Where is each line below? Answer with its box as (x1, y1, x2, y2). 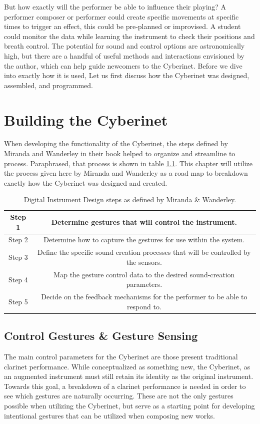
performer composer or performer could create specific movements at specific (4, 11, 239, 22)
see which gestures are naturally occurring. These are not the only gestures (4, 390, 233, 401)
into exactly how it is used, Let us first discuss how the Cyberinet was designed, (4, 70, 249, 81)
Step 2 (8, 234, 28, 245)
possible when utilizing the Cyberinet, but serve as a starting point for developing (4, 400, 255, 411)
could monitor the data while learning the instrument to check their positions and (4, 31, 255, 41)
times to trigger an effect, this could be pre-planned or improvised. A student (4, 21, 241, 32)
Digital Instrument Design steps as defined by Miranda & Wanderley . (23, 194, 236, 205)
